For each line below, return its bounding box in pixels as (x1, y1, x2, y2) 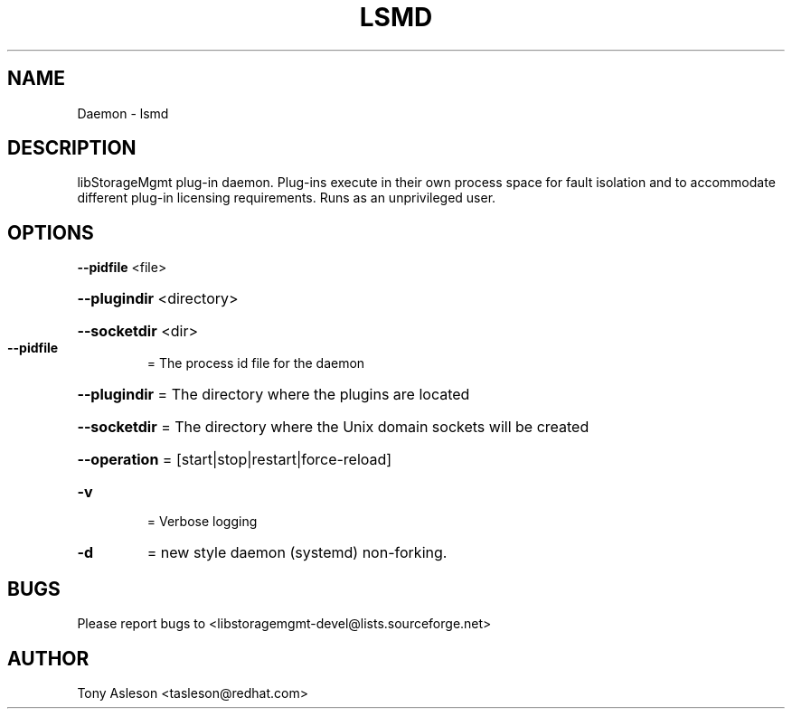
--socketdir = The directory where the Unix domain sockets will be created (77, 418, 589, 437)
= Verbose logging (146, 513, 258, 530)
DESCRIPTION (7, 137, 137, 160)
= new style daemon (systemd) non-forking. (146, 543, 448, 562)
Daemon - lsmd (77, 105, 169, 121)
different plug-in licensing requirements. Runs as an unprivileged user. (77, 190, 496, 206)
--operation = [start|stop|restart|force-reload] (77, 450, 392, 469)
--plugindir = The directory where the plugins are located (77, 385, 470, 404)
